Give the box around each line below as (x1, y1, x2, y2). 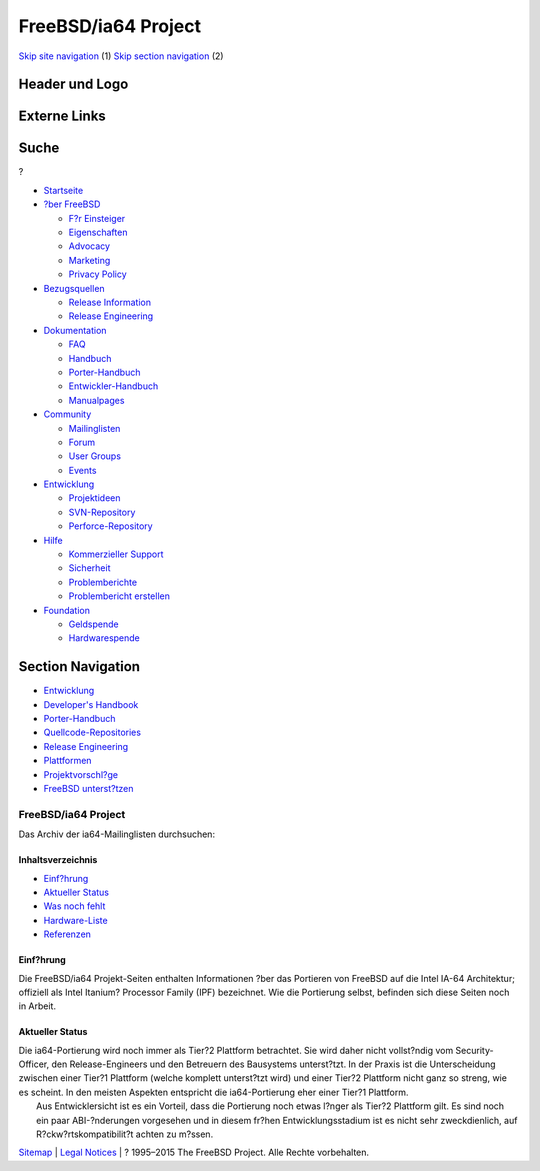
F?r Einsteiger (68, 212, 126, 224)
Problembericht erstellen (68, 590, 170, 602)
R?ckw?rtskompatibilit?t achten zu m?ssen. (36, 1128, 214, 1140)
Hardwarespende (68, 632, 140, 644)
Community (43, 408, 92, 420)
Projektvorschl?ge (43, 768, 119, 780)
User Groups (68, 450, 122, 462)
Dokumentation (43, 324, 107, 336)
